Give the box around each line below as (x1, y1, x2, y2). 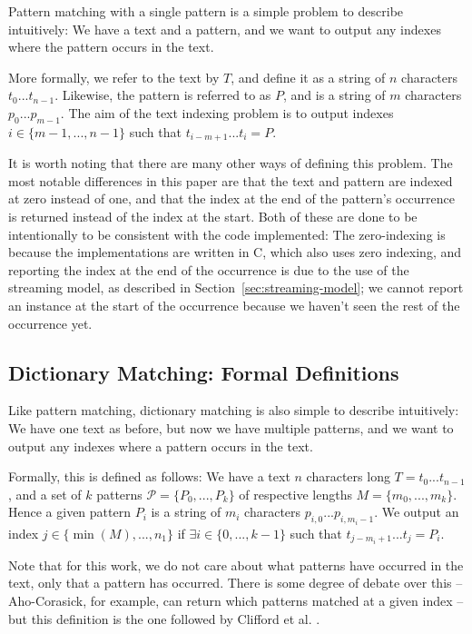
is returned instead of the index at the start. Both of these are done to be (8, 207, 418, 225)
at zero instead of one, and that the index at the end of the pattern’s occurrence (8, 189, 455, 208)
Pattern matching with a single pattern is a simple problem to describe (8, 2, 404, 20)
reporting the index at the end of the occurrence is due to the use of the (8, 260, 409, 279)
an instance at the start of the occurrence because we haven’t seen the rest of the (8, 295, 460, 314)
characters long (306, 467, 390, 486)
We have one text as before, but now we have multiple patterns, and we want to (8, 418, 454, 437)
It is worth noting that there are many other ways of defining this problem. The (8, 154, 453, 173)
